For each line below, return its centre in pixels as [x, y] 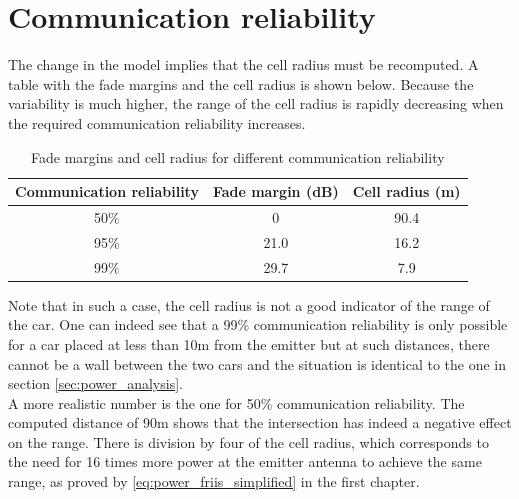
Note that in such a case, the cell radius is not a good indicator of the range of [249, 304]
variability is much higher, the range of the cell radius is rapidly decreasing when [256, 103]
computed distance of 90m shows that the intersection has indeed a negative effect [260, 422]
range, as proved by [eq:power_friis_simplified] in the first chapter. [214, 481]
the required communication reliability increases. [157, 122]
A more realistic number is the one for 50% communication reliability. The [236, 402]
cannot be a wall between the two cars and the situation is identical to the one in [257, 363]
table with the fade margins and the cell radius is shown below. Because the [241, 83]
